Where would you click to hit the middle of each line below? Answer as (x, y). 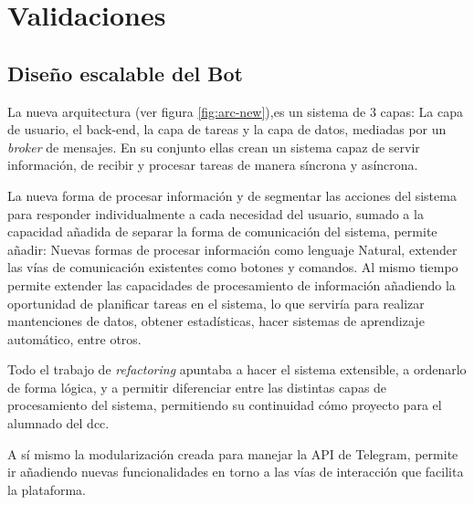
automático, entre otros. (74, 338)
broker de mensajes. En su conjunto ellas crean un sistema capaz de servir (214, 147)
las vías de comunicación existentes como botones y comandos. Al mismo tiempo (233, 267)
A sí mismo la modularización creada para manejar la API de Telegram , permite (233, 453)
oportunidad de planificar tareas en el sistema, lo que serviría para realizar (216, 303)
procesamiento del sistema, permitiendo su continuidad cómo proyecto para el (225, 405)
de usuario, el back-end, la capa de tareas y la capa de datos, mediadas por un (227, 129)
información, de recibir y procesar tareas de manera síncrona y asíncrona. (213, 165)
